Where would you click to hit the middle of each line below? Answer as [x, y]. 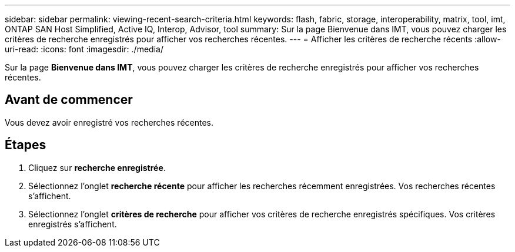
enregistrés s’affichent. [73, 224]
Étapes [26, 145]
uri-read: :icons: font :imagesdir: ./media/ [84, 49]
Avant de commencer [69, 100]
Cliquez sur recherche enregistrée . [97, 167]
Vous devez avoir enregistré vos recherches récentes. [109, 122]
